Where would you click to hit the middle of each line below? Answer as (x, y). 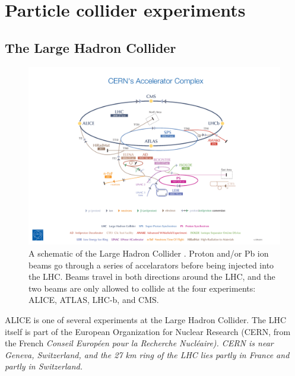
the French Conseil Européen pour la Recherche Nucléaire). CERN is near (139, 343)
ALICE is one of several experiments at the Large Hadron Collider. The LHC (146, 319)
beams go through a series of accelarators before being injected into (151, 265)
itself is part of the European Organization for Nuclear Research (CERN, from (148, 331)
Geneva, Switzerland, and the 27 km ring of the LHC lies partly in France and (147, 354)
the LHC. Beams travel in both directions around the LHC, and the (152, 277)
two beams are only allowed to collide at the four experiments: (142, 288)
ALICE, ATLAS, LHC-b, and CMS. (94, 300)
